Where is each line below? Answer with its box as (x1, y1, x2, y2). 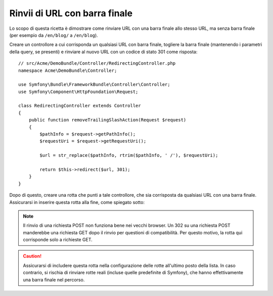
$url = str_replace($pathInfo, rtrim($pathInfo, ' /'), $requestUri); (39, 152, 218, 158)
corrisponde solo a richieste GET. (23, 237, 93, 243)
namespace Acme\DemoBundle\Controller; (18, 67, 117, 73)
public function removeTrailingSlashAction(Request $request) (28, 117, 187, 123)
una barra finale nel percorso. (23, 276, 85, 283)
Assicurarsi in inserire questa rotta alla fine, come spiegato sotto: (9, 199, 145, 205)
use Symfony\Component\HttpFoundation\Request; (18, 89, 139, 95)
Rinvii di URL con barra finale (9, 8, 133, 19)
